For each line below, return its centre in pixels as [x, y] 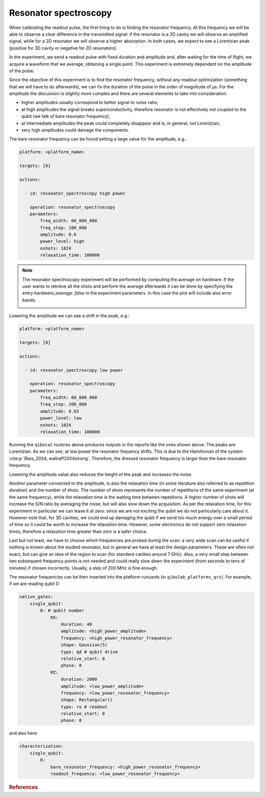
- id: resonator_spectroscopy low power [74, 370]
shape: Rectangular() [87, 700]
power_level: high [62, 241]
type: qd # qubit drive [89, 652]
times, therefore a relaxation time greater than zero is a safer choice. [78, 531]
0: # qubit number [62, 611]
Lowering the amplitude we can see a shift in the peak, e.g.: [69, 316]
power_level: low [61, 418]
